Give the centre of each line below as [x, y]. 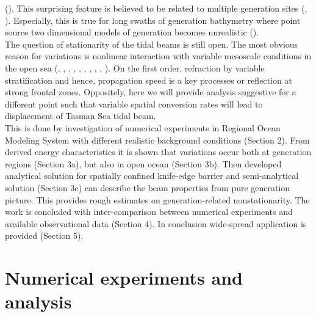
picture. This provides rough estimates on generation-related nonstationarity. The [157, 199]
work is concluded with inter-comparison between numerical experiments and [149, 212]
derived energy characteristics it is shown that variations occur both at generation [158, 152]
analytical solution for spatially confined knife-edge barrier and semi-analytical [152, 176]
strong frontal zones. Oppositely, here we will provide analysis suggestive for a [151, 92]
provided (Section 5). [44, 235]
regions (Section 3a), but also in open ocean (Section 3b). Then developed [143, 163]
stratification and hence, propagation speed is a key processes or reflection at [149, 80]
